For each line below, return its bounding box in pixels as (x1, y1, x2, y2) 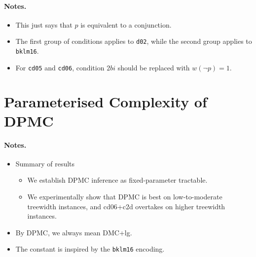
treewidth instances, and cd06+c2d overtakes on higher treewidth (27, 201, 225, 211)
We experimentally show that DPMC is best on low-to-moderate (27, 191, 222, 201)
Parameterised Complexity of (4, 91, 207, 111)
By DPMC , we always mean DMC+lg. (15, 227, 132, 237)
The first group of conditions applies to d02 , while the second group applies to (15, 36, 252, 46)
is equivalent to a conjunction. (80, 19, 172, 30)
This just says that (15, 19, 73, 30)
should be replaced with (117, 62, 190, 72)
